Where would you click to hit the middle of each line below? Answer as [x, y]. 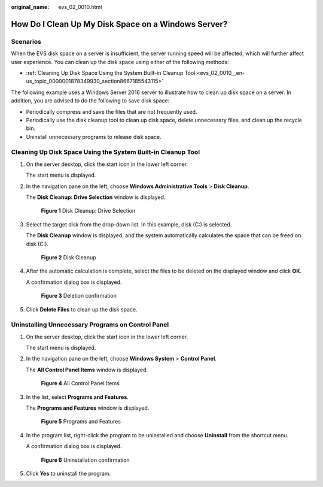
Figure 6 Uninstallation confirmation [85, 460]
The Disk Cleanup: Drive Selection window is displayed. [96, 197]
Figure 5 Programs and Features [81, 422]
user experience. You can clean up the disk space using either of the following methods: [120, 62]
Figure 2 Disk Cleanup [68, 257]
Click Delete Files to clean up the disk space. [82, 309]
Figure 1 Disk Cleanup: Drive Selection [88, 211]
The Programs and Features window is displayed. [88, 408]
